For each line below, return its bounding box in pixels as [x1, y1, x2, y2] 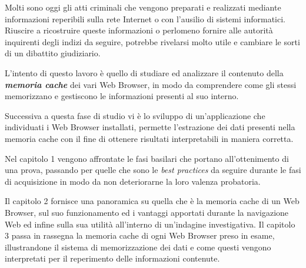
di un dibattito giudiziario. [5, 47, 101, 59]
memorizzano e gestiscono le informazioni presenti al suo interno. [5, 90, 239, 102]
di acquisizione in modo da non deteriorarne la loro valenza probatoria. [5, 175, 261, 187]
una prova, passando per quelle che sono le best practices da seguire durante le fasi [5, 164, 301, 176]
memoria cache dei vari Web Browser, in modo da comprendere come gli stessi [5, 78, 297, 90]
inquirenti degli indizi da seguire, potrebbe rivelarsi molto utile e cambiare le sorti [5, 35, 300, 48]
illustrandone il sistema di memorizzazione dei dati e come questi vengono [5, 240, 271, 253]
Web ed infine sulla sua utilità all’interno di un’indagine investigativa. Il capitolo [5, 218, 295, 230]
